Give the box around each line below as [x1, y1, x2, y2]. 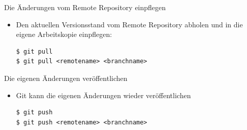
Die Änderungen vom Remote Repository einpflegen [4, 2, 166, 12]
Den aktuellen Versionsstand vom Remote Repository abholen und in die [16, 19, 243, 29]
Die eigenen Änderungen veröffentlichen [4, 72, 128, 83]
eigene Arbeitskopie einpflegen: [16, 29, 112, 39]
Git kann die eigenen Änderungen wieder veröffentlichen [16, 90, 191, 100]
